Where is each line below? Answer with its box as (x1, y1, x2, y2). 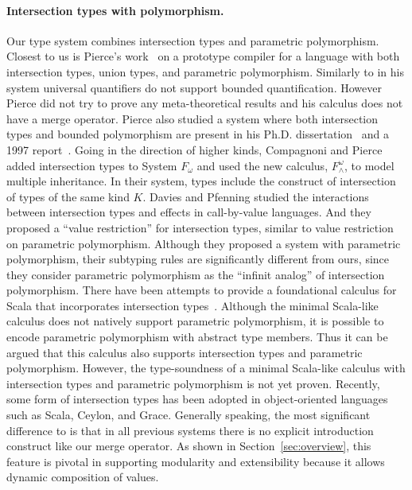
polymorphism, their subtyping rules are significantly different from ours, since (6, 251, 390, 267)
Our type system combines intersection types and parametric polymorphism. (6, 32, 379, 49)
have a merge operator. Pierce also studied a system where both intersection (6, 110, 379, 126)
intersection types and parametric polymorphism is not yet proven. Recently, (6, 375, 380, 391)
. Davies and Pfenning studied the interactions (142, 188, 369, 204)
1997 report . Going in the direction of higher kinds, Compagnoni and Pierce (6, 141, 383, 157)
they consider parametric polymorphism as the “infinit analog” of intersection (6, 266, 385, 282)
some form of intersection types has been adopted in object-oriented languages (6, 391, 388, 407)
